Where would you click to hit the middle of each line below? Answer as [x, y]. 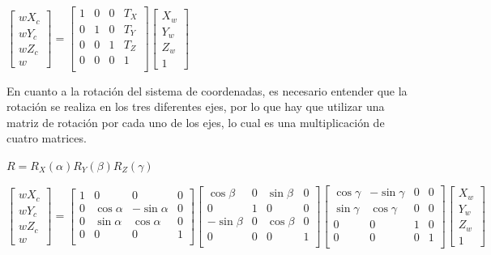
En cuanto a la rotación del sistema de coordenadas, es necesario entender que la [207, 90]
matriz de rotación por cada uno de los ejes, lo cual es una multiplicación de [196, 122]
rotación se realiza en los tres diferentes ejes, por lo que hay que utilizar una [196, 106]
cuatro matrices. [47, 138]
